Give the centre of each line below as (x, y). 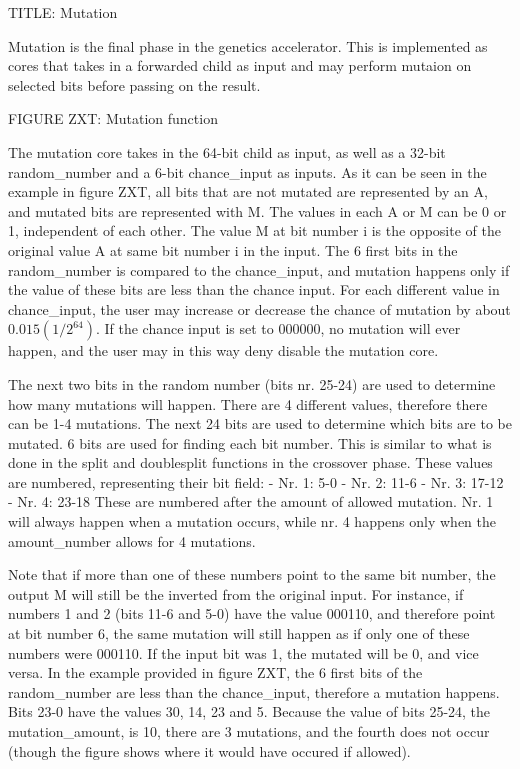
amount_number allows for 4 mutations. (132, 540)
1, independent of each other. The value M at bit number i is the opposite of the (254, 230)
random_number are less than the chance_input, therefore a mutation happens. (254, 691)
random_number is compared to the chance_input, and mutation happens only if (259, 269)
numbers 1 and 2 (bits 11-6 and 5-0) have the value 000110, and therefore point (252, 613)
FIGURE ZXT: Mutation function (113, 118)
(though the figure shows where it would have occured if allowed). (209, 750)
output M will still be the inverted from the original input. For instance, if (236, 593)
